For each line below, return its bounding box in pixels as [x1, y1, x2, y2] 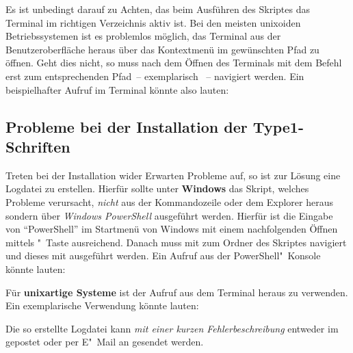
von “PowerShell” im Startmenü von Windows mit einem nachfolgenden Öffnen [5, 222, 338, 236]
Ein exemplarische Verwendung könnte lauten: [5, 298, 199, 313]
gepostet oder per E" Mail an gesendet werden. [5, 335, 204, 349]
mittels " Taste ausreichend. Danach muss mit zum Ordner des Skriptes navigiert [5, 235, 347, 249]
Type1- [252, 116, 304, 137]
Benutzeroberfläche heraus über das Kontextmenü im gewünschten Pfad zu [5, 42, 319, 56]
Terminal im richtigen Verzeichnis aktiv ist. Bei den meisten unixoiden [5, 15, 301, 29]
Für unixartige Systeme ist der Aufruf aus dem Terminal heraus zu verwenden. [5, 285, 348, 299]
